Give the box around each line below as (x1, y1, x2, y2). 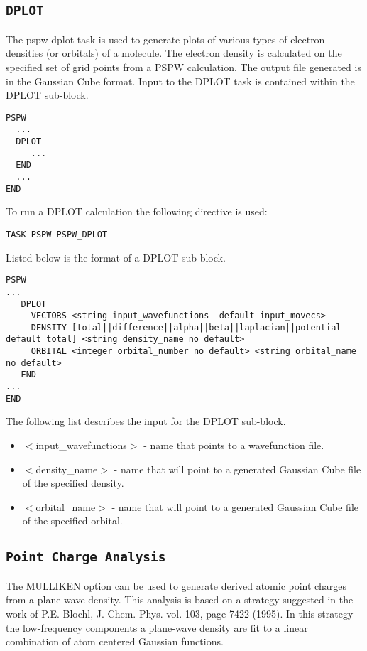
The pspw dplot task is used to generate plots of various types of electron (6, 31, 325, 46)
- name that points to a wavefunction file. (143, 438, 324, 452)
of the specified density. (22, 475, 124, 490)
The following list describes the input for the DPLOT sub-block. (6, 414, 286, 429)
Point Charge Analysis (6, 549, 166, 565)
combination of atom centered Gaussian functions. (6, 634, 224, 649)
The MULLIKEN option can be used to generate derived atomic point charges (6, 578, 346, 593)
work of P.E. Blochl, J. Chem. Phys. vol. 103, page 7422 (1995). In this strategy (6, 606, 354, 620)
